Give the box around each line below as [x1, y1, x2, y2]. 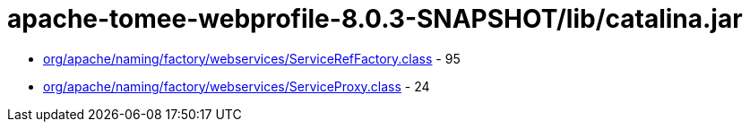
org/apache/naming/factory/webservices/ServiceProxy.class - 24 [43, 78, 430, 94]
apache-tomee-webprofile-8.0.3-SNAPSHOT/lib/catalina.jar [7, 4, 743, 34]
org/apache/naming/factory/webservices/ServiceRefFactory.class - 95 [43, 50, 461, 66]
